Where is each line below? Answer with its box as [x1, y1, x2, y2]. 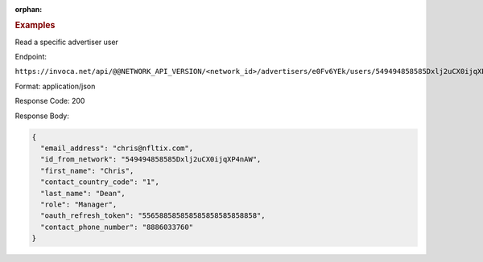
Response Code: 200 [14, 96, 85, 106]
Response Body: [14, 111, 70, 121]
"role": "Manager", [40, 199, 118, 209]
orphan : [14, 5, 43, 14]
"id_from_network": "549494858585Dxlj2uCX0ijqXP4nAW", [40, 155, 262, 164]
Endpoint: [14, 52, 47, 62]
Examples [14, 20, 56, 31]
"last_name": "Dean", [40, 189, 126, 198]
